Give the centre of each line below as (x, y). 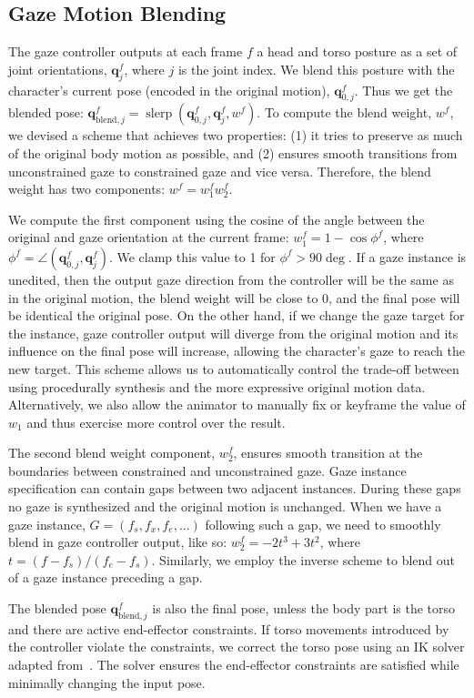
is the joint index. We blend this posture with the (316, 69)
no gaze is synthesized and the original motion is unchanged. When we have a (225, 506)
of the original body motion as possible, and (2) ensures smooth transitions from (233, 152)
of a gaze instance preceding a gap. (106, 577)
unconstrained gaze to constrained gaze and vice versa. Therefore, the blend (220, 171)
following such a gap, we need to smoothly (323, 524)
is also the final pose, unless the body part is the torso (304, 608)
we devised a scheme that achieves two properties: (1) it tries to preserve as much (236, 135)
